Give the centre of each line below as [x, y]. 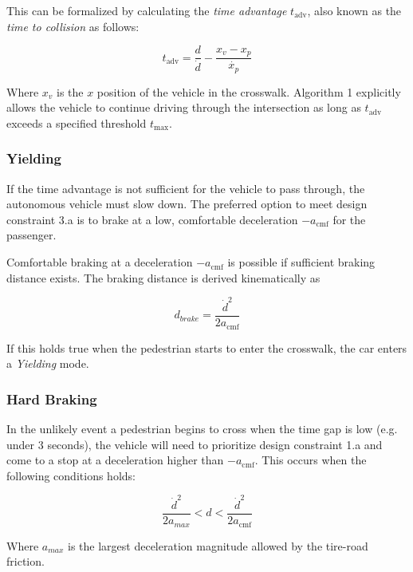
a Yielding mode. [48, 363]
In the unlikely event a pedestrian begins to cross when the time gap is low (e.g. [202, 428]
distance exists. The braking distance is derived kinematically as [163, 277]
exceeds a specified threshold [77, 122]
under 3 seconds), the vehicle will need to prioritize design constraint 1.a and [195, 444]
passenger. [31, 235]
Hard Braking [52, 398]
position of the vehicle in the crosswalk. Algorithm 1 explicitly [249, 91]
